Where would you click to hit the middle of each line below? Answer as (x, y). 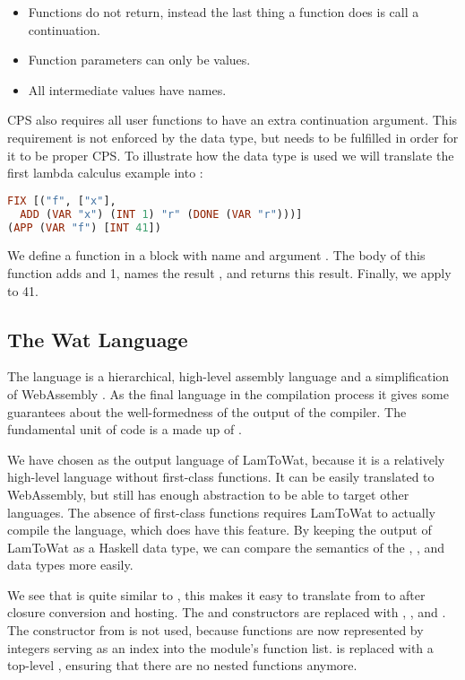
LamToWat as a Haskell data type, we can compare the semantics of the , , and (226, 547)
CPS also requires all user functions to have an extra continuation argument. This (232, 120)
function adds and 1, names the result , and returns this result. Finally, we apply (229, 272)
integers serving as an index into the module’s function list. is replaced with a (220, 647)
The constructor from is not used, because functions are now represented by (215, 630)
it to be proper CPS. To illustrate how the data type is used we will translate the (231, 155)
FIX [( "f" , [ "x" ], (62, 201)
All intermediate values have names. (127, 89)
